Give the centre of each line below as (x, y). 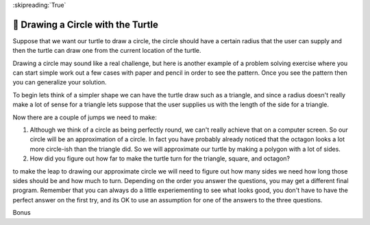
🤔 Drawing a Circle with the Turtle (86, 24)
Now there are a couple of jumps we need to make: (85, 117)
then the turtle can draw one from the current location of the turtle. (107, 51)
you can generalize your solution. (60, 82)
